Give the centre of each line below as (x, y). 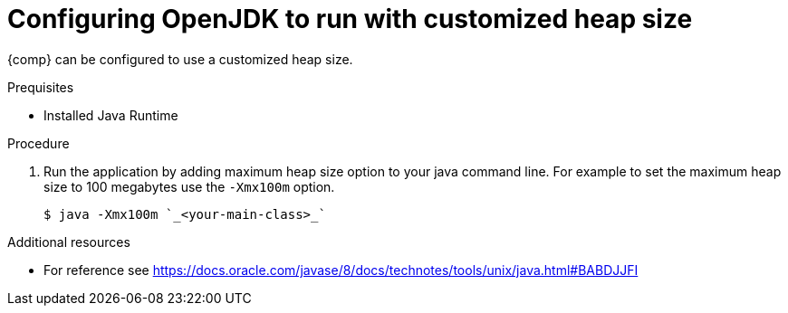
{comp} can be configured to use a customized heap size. (180, 59)
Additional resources (69, 242)
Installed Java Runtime (111, 115)
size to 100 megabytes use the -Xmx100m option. (189, 186)
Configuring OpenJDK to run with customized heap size (350, 19)
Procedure (38, 143)
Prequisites (41, 87)
